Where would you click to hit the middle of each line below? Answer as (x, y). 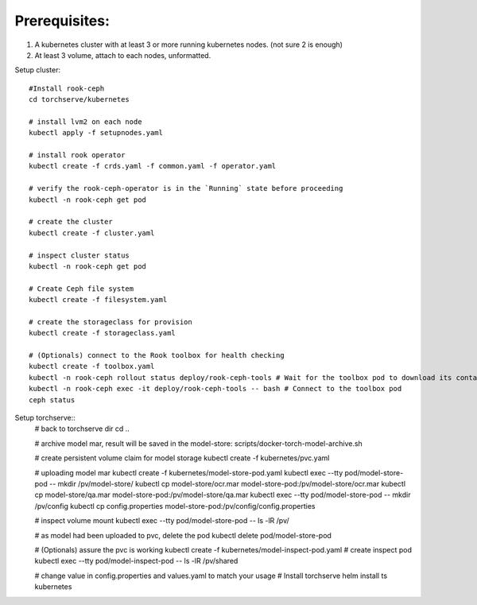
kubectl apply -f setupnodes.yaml (96, 133)
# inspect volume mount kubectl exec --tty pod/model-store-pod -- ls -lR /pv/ (162, 521)
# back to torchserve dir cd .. (82, 429)
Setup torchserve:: (45, 418)
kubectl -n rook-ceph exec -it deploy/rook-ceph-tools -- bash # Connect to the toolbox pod (215, 389)
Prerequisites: (62, 21)
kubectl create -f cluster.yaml (92, 233)
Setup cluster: (38, 70)
